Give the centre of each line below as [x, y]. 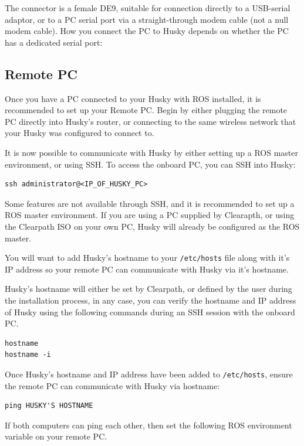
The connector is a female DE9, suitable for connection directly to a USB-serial [148, 8]
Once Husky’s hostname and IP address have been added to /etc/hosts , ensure [149, 374]
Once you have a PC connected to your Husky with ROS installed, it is [133, 98]
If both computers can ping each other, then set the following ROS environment [148, 425]
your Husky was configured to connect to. [80, 133]
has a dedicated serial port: [54, 42]
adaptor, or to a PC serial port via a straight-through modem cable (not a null [147, 19]
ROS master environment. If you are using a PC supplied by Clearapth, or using [150, 215]
